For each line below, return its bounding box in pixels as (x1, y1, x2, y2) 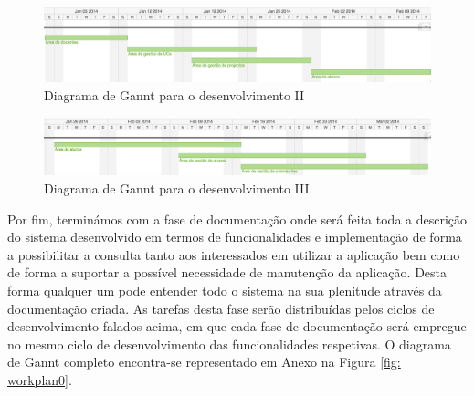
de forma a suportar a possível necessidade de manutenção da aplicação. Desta (7, 263, 448, 282)
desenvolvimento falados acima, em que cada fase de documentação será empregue (7, 317, 467, 336)
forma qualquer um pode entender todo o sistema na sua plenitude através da (7, 280, 442, 299)
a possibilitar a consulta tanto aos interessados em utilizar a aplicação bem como (7, 245, 460, 264)
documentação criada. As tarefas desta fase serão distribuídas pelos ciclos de (7, 298, 435, 318)
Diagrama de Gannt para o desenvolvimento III (44, 178, 310, 197)
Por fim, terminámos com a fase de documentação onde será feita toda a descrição (7, 209, 468, 228)
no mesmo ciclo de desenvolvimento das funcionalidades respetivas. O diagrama (7, 334, 451, 353)
